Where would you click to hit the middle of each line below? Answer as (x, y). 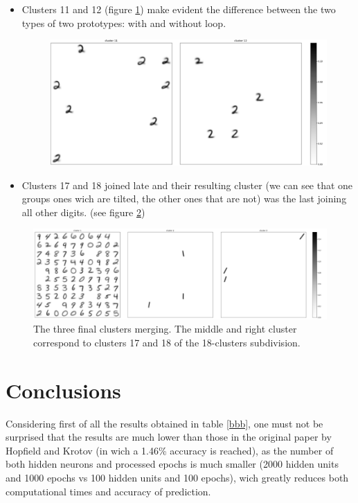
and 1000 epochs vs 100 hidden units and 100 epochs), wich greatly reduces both (177, 477)
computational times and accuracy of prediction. (108, 491)
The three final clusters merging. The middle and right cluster (165, 329)
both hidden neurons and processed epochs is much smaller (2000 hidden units (172, 464)
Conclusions (63, 390)
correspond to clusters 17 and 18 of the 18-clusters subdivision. (167, 342)
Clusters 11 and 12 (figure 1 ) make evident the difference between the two (179, 9)
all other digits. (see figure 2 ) (83, 212)
